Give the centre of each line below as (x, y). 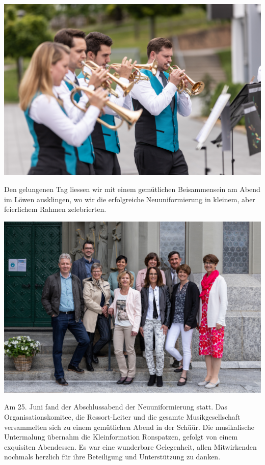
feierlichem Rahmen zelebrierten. (55, 209)
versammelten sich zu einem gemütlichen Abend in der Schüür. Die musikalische (129, 427)
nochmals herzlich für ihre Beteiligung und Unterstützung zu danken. (112, 457)
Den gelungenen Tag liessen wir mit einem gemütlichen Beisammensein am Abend (132, 189)
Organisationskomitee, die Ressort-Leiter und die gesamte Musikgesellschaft (122, 416)
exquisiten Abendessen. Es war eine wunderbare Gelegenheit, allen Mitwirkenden (130, 446)
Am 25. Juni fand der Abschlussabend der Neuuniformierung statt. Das (116, 407)
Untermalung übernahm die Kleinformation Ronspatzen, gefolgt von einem (121, 437)
